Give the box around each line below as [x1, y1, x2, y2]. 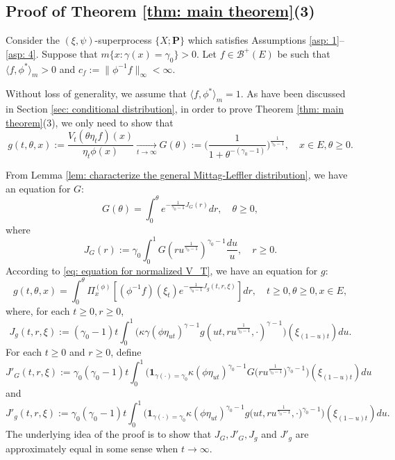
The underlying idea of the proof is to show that [6, 427, 212, 441]
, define [110, 345, 142, 359]
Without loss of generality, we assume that [6, 86, 187, 101]
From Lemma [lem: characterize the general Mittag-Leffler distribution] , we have [6, 167, 348, 182]
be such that [277, 46, 330, 60]
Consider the [6, 33, 60, 47]
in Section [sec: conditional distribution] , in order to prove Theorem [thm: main [6, 101, 344, 116]
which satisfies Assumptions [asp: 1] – [187, 33, 344, 47]
